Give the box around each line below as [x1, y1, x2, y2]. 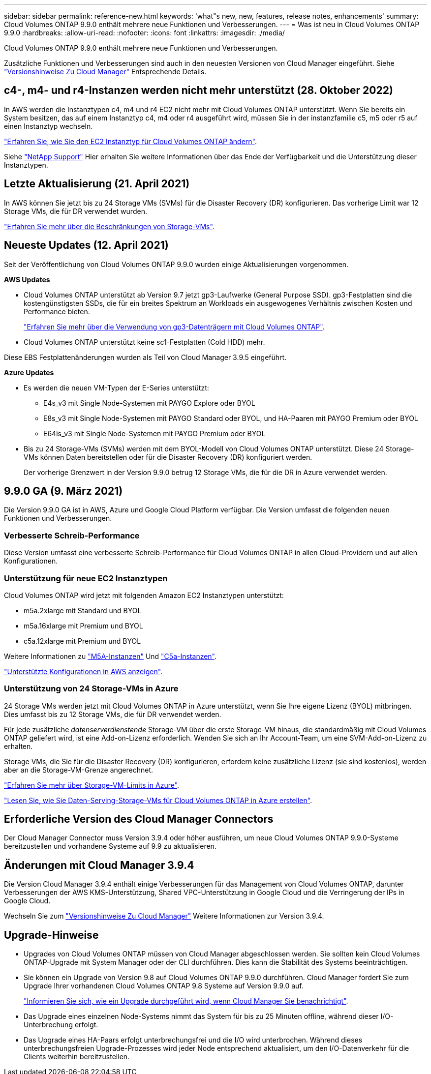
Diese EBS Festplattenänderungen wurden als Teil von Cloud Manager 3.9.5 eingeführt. [4, 353, 287, 361]
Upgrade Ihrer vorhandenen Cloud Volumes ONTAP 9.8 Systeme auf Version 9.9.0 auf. [24, 982, 304, 990]
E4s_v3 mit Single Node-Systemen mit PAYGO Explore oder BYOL [43, 398, 255, 407]
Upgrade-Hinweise [4, 928, 99, 941]
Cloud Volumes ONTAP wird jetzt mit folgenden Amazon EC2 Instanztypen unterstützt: [4, 591, 284, 599]
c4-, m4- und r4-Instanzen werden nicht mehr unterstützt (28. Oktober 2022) [4, 84, 393, 97]
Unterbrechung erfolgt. [24, 1020, 98, 1029]
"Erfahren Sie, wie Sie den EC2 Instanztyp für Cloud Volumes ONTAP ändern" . [4, 137, 257, 146]
